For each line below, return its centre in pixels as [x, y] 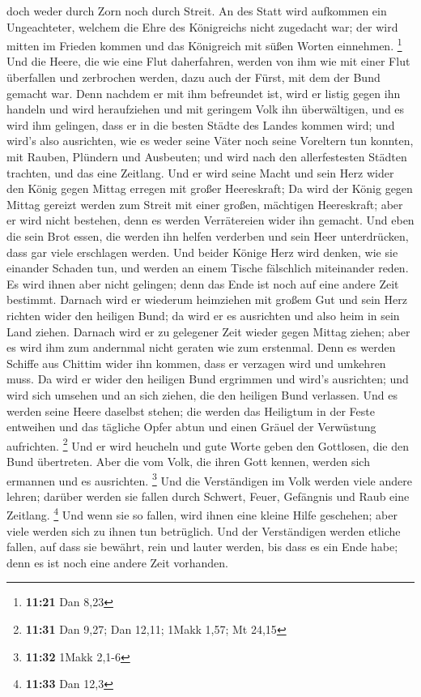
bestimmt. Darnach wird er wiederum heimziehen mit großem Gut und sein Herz [207, 299]
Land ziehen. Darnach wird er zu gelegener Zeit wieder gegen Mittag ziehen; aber [208, 331]
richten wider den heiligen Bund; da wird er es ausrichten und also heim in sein [203, 315]
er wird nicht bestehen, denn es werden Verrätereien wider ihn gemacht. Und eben [210, 220]
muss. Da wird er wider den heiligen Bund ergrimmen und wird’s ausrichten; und [208, 379]
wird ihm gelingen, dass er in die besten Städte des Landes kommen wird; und [201, 124]
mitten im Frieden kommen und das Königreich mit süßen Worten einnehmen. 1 [204, 44]
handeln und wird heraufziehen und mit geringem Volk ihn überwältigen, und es [206, 109]
